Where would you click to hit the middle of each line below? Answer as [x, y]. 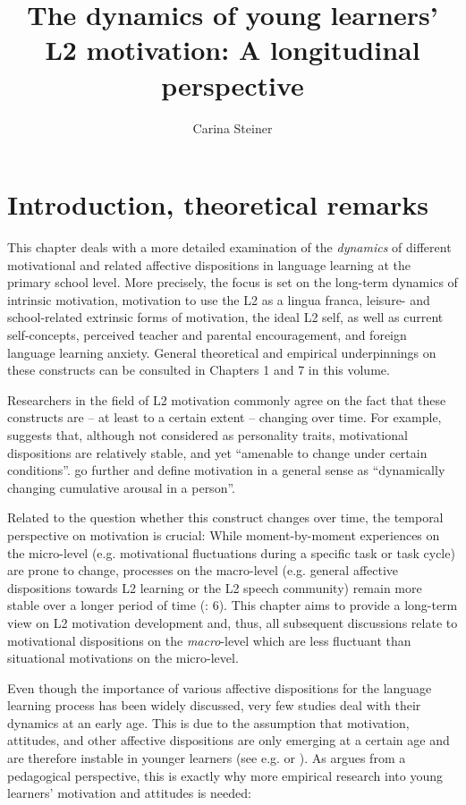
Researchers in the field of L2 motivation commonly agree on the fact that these [227, 399]
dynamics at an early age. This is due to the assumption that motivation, [208, 722]
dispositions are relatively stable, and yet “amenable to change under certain [217, 452]
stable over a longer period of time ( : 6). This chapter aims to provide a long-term [233, 605]
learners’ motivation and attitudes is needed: [129, 793]
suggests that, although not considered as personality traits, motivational [208, 434]
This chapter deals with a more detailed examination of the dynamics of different [229, 247]
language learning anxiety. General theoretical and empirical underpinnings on [222, 352]
